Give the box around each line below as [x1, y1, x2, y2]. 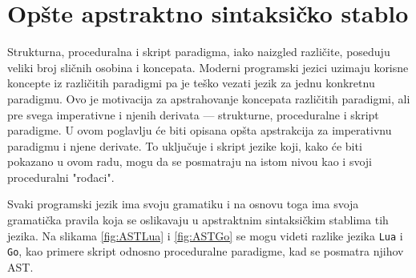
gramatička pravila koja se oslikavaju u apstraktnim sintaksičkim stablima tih [7, 212, 389, 228]
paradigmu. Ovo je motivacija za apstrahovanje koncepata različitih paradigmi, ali [7, 90, 410, 107]
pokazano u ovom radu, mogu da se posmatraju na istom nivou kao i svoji [7, 153, 373, 170]
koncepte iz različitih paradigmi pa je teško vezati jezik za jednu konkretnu [7, 75, 375, 91]
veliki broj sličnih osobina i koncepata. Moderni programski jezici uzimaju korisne [7, 58, 409, 75]
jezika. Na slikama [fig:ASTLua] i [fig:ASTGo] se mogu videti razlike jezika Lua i [7, 227, 403, 244]
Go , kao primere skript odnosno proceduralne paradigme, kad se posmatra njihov [7, 243, 404, 260]
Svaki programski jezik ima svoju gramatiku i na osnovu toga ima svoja [7, 195, 359, 212]
